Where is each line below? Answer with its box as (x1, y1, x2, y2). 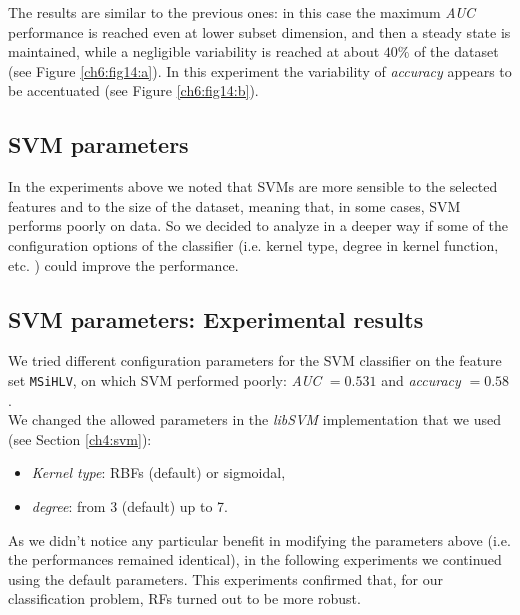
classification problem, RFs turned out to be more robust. (8, 588, 361, 609)
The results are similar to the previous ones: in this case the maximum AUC (8, 2, 476, 22)
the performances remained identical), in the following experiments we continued (8, 549, 502, 570)
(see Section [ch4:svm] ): (8, 428, 152, 449)
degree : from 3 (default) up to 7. (31, 495, 228, 516)
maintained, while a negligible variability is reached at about (8, 41, 380, 62)
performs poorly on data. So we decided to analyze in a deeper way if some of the (8, 215, 509, 236)
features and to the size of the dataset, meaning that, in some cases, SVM (8, 195, 461, 216)
